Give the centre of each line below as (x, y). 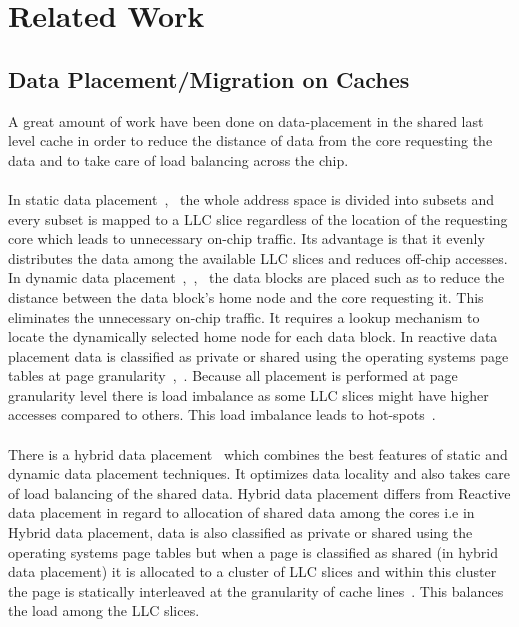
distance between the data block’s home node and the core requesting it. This (246, 296)
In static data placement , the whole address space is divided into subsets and (251, 198)
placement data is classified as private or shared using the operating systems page (258, 355)
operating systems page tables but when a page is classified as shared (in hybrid (253, 551)
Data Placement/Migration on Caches (209, 78)
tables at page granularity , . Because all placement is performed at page (233, 375)
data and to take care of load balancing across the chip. (178, 159)
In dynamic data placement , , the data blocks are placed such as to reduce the (256, 277)
